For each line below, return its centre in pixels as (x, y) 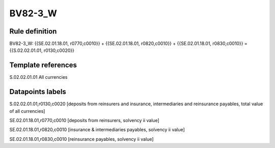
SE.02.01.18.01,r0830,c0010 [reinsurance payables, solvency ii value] (81, 139)
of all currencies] (27, 111)
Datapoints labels (38, 92)
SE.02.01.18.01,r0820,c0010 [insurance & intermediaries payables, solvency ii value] (97, 130)
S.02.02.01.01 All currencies (38, 77)
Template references (43, 65)
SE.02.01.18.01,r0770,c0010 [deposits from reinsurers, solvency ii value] (85, 121)
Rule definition (33, 31)
